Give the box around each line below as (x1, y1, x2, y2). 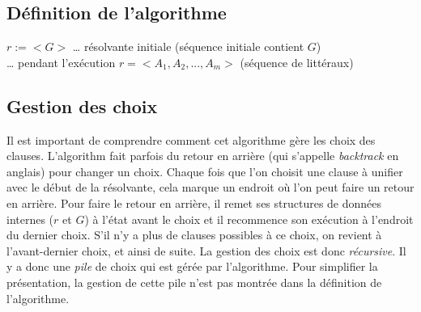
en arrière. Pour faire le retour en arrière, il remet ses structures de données (6, 194, 382, 211)
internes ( (6, 210, 54, 227)
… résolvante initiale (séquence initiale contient (72, 38, 304, 55)
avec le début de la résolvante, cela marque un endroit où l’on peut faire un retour (6, 179, 415, 196)
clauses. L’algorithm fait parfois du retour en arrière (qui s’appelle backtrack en (6, 147, 399, 164)
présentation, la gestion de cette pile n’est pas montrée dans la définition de (6, 273, 382, 290)
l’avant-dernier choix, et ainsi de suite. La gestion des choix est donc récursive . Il (6, 242, 406, 259)
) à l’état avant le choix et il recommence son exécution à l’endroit (84, 210, 414, 227)
